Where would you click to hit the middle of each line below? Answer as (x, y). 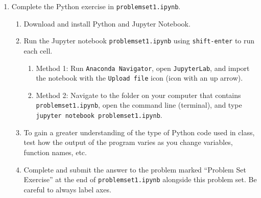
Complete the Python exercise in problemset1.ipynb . (96, 6)
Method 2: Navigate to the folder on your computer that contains (138, 95)
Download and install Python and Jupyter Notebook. (107, 23)
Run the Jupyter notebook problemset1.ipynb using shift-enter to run (139, 41)
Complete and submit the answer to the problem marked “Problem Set (135, 169)
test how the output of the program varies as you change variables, (128, 142)
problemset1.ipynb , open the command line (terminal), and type (139, 105)
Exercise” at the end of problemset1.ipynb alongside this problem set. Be (140, 179)
